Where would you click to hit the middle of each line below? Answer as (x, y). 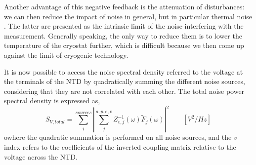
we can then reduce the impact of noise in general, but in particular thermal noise (128, 16)
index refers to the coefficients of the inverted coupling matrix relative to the (120, 147)
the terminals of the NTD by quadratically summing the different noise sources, (125, 81)
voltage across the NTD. (41, 156)
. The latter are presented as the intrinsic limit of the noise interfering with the (124, 26)
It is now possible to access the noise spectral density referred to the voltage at (124, 71)
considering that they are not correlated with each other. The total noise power (124, 91)
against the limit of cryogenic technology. (66, 55)
